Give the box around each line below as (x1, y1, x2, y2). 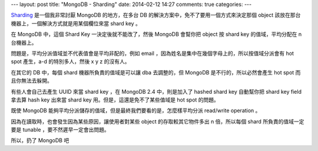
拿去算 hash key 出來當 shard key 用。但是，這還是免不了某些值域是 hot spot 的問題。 (11, 96, 219, 103)
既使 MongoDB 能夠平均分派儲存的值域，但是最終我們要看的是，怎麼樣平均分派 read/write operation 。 (11, 107, 261, 114)
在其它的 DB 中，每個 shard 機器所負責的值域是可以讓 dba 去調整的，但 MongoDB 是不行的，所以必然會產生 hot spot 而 (11, 68, 301, 76)
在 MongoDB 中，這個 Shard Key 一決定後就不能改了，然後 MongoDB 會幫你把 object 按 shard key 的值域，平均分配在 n (11, 31, 302, 38)
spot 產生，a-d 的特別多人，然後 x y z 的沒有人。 (11, 58, 130, 65)
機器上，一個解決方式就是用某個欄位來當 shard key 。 (11, 19, 141, 27)
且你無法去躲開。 (11, 77, 52, 84)
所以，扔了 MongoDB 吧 (11, 137, 69, 144)
